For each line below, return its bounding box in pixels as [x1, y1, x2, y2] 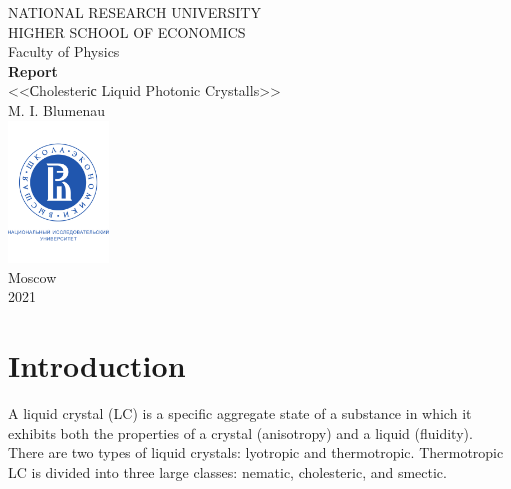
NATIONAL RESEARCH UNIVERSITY [8, 2, 261, 22]
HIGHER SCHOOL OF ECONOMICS [8, 21, 246, 42]
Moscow [8, 266, 57, 287]
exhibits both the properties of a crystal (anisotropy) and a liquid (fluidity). [8, 422, 473, 443]
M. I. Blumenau [8, 99, 106, 120]
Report [8, 60, 58, 81]
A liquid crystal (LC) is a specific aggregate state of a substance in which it [8, 403, 472, 424]
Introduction [8, 345, 186, 386]
